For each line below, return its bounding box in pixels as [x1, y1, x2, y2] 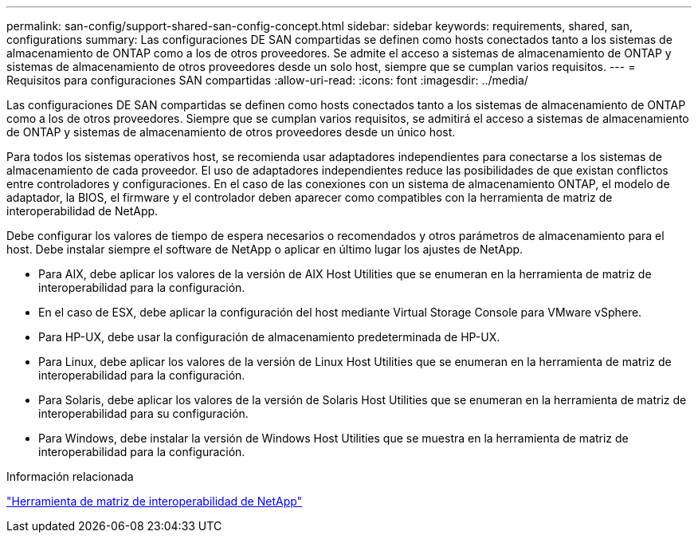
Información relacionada [6, 470, 134, 483]
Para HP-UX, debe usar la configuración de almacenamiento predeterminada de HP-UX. [38, 330, 500, 344]
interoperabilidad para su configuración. [38, 407, 249, 420]
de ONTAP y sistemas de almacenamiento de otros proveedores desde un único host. [6, 125, 456, 139]
